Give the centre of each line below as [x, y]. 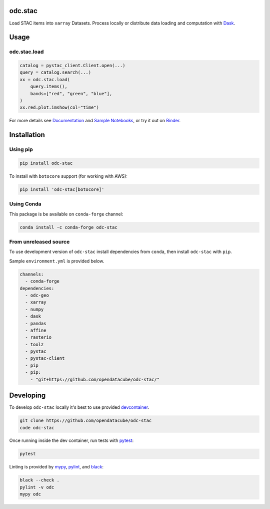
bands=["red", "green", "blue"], [71, 93]
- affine [36, 330]
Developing [27, 396]
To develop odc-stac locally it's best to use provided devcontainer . [79, 407]
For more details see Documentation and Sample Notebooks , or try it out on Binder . [95, 121]
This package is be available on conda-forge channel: [66, 214]
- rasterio [38, 337]
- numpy [34, 309]
